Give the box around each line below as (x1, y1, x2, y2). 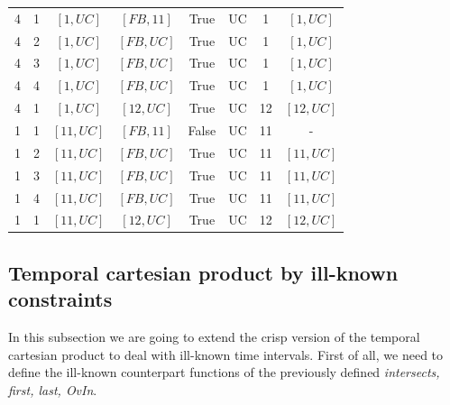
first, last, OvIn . (8, 380, 97, 399)
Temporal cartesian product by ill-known (8, 258, 399, 286)
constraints (8, 285, 113, 313)
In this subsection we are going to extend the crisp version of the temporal (8, 327, 420, 346)
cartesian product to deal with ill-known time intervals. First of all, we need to (8, 345, 444, 364)
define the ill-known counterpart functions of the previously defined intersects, (8, 363, 440, 382)
